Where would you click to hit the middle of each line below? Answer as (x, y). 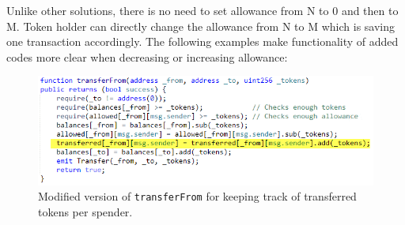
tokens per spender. (85, 211)
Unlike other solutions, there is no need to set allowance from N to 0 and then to (202, 10)
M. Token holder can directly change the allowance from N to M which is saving (201, 26)
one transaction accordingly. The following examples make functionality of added (202, 41)
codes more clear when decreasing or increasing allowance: (147, 56)
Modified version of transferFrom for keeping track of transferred (197, 196)
